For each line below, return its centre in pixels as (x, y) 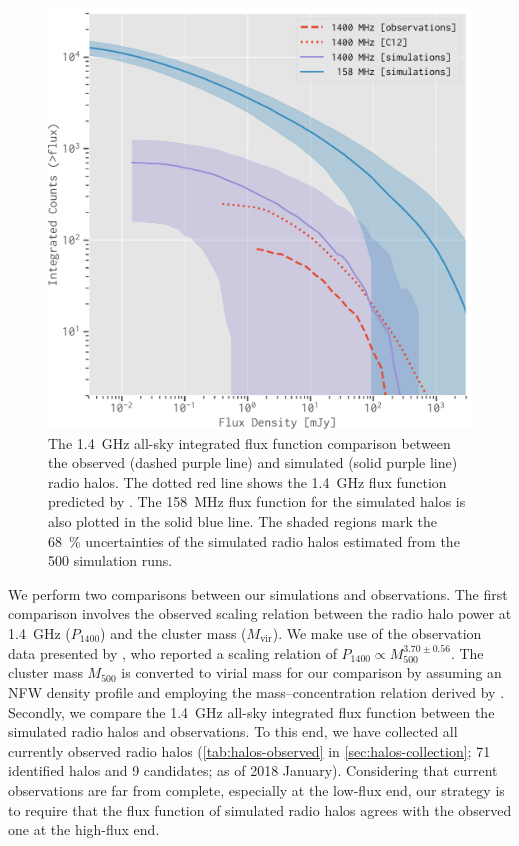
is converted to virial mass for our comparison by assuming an (311, 672)
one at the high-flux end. (84, 829)
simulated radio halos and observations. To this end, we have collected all (233, 731)
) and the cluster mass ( (173, 633)
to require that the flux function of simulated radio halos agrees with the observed (260, 809)
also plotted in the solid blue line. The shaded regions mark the (242, 521)
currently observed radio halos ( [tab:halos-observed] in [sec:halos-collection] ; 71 (249, 750)
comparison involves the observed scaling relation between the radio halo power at (260, 613)
